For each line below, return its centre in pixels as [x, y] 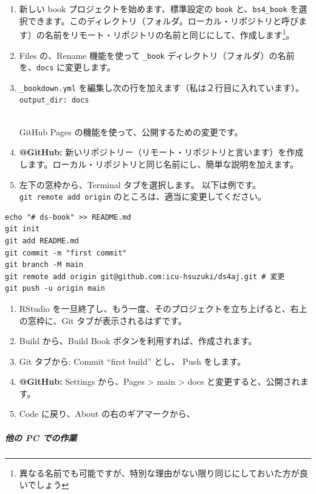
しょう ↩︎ [53, 485]
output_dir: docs [54, 100]
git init [22, 229]
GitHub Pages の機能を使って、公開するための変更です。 [131, 131]
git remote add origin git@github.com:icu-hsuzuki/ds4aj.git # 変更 [145, 276]
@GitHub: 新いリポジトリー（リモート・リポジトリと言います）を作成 [161, 152]
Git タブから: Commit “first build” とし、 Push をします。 [132, 361]
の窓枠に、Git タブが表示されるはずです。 [103, 320]
